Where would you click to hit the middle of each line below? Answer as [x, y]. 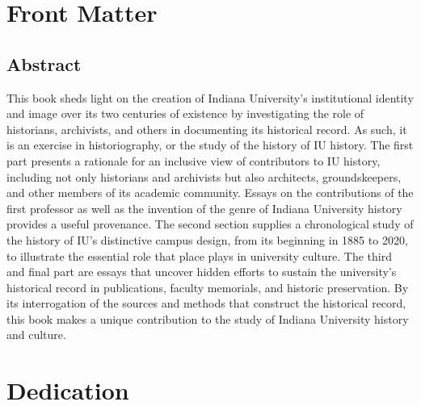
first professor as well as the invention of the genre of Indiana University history [204, 208]
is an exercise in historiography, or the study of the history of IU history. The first [210, 145]
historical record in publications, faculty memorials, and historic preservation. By [208, 287]
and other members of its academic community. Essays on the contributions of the [210, 193]
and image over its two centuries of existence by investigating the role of [185, 113]
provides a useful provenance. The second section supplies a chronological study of [210, 224]
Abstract [44, 63]
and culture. [36, 335]
